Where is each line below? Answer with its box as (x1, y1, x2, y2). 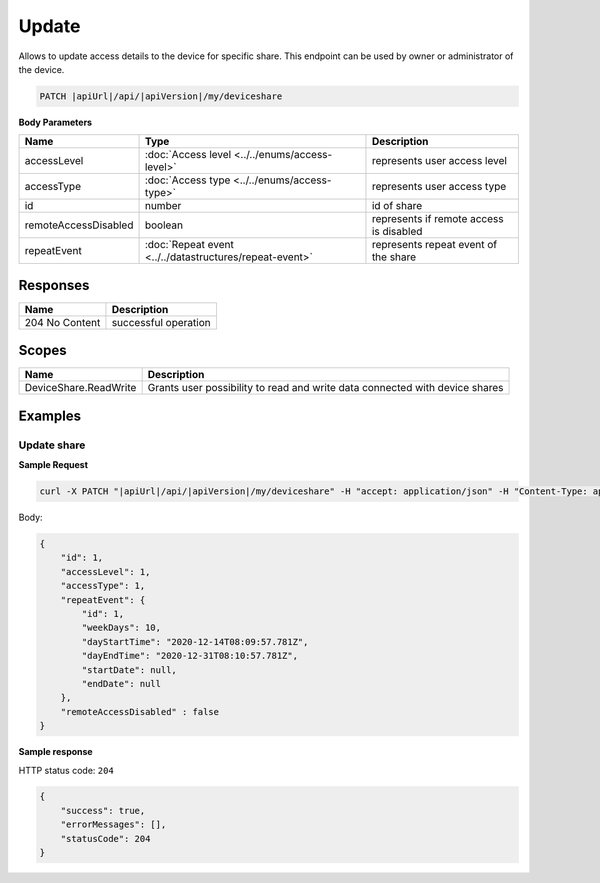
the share (371, 250, 417, 264)
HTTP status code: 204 (18, 764, 114, 776)
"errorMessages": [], (60, 819, 167, 830)
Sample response (18, 746, 94, 758)
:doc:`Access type (144, 173, 231, 187)
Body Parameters (18, 116, 93, 128)
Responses (18, 276, 90, 294)
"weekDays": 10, (81, 622, 162, 634)
